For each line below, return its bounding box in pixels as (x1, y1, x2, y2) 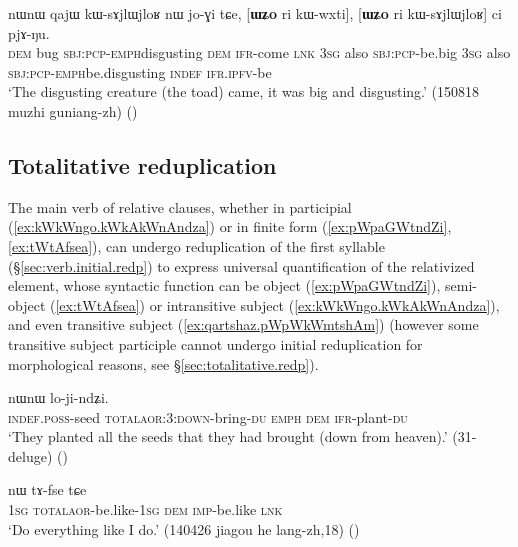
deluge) (8, 445, 53, 466)
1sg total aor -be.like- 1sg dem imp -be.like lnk (8, 499, 283, 520)
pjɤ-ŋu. (8, 22, 50, 43)
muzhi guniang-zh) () (8, 100, 138, 121)
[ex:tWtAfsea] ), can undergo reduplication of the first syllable (8, 235, 385, 256)
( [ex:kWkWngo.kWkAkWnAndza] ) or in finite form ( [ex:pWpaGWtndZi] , (8, 216, 452, 237)
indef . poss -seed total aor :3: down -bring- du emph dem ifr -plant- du (8, 406, 408, 427)
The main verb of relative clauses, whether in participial (8, 196, 352, 217)
